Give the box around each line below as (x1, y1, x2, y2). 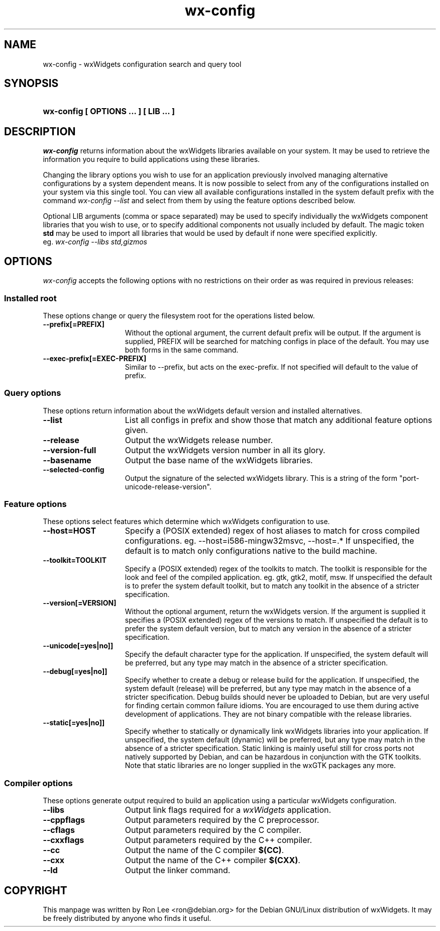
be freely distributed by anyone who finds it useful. (43, 913, 211, 922)
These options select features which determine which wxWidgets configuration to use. (43, 517, 330, 526)
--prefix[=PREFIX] (43, 319, 104, 328)
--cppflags (43, 815, 85, 825)
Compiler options (4, 778, 73, 788)
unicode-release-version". (125, 482, 211, 491)
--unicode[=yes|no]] (43, 641, 114, 650)
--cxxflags (43, 835, 84, 845)
